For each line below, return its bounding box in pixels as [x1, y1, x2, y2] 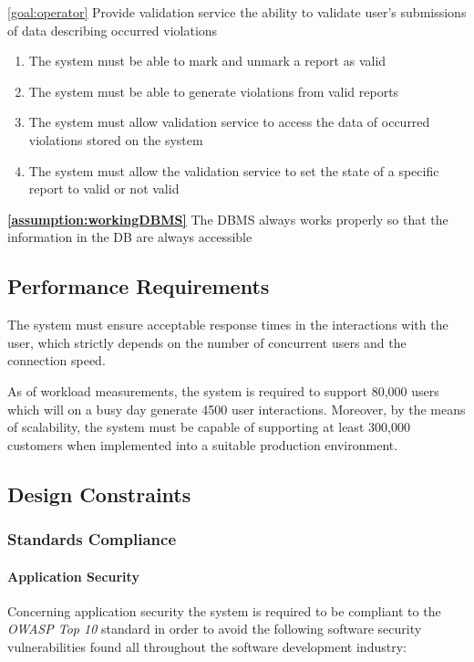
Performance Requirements [7, 272, 270, 300]
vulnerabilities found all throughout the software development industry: [7, 636, 407, 656]
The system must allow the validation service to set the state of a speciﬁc [28, 161, 439, 180]
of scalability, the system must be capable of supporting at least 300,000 [7, 417, 410, 436]
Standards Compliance [7, 528, 177, 550]
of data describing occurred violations [7, 20, 218, 39]
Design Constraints [7, 479, 191, 508]
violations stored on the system [28, 130, 203, 149]
